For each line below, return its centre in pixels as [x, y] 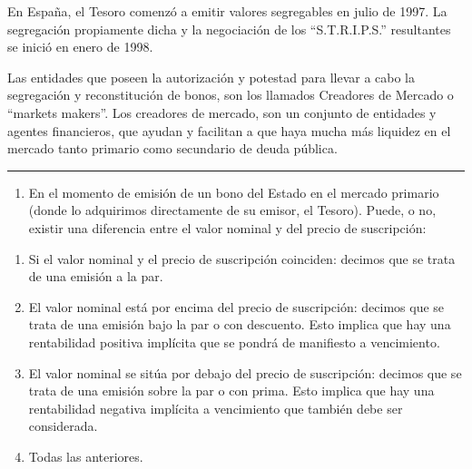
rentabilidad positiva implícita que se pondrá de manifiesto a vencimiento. [234, 342]
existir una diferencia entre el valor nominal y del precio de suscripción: [227, 227]
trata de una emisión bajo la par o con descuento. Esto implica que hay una [240, 324]
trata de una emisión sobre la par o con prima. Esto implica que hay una [231, 391]
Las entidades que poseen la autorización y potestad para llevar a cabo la [211, 77]
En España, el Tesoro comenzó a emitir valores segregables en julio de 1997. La [227, 11]
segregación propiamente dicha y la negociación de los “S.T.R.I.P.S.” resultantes [229, 29]
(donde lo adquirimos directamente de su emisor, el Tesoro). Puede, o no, [232, 210]
